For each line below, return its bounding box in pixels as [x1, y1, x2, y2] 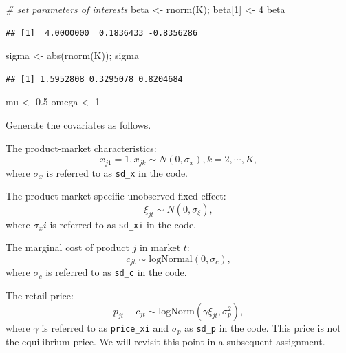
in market [139, 240, 181, 255]
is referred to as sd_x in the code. [46, 165, 188, 180]
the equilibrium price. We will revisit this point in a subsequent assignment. [6, 334, 325, 349]
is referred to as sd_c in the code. [45, 265, 187, 279]
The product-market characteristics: [6, 140, 157, 155]
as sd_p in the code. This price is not [184, 320, 341, 334]
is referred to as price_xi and [41, 320, 169, 334]
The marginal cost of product [6, 240, 129, 255]
